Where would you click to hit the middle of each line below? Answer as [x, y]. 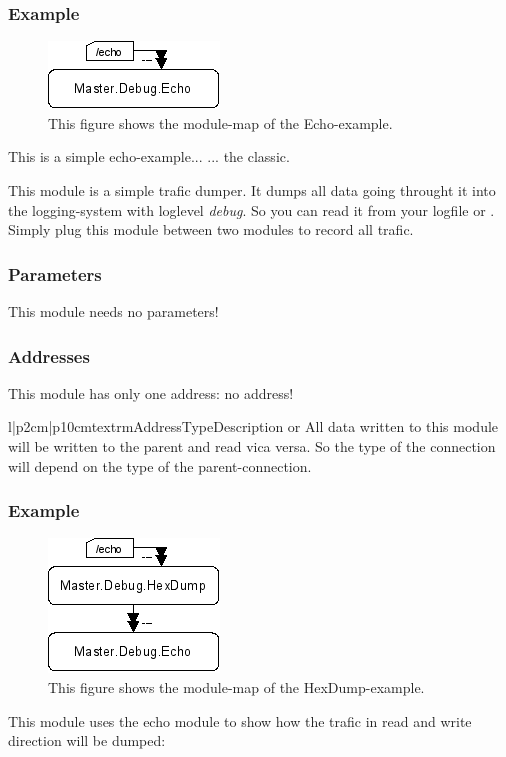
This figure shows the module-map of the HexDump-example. [236, 687]
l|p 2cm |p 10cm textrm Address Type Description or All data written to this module [253, 426]
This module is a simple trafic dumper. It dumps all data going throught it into [252, 190]
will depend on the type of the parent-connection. [160, 465]
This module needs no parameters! [113, 311]
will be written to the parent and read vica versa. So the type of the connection [252, 446]
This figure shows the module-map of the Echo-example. [220, 122]
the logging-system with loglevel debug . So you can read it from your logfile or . [251, 209]
